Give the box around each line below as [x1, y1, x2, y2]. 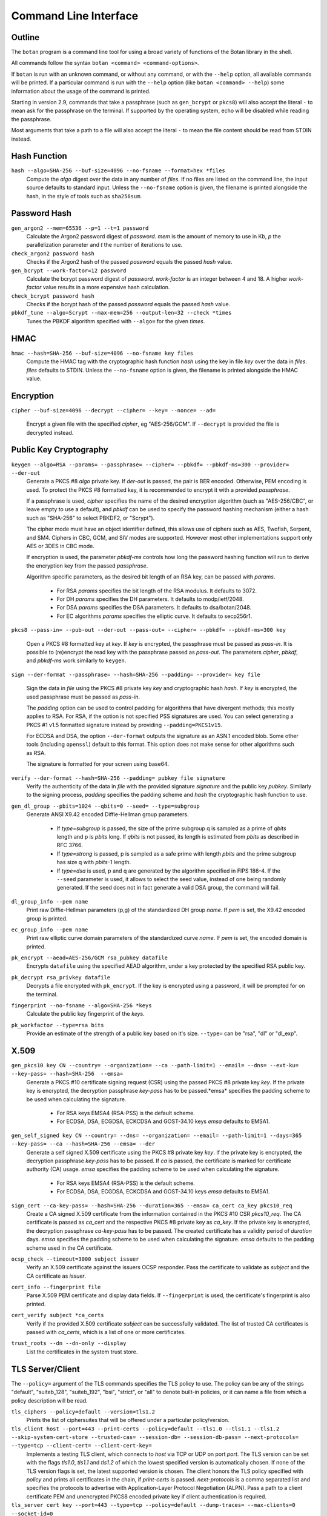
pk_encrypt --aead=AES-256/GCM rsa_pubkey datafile [11, 954, 168, 961]
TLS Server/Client [11, 1364, 80, 1374]
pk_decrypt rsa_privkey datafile [11, 974, 111, 981]
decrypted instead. [26, 429, 74, 436]
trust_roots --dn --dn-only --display [11, 1340, 127, 1347]
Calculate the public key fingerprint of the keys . [26, 1010, 145, 1018]
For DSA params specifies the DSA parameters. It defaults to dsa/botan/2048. [56, 604, 251, 611]
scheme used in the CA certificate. [26, 1244, 113, 1252]
